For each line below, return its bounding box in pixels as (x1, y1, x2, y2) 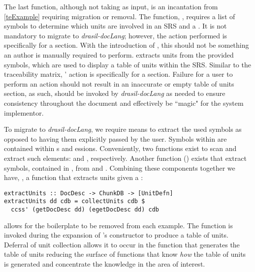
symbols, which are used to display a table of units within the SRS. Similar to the (4, 59, 251, 69)
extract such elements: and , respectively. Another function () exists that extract (4, 152, 247, 163)
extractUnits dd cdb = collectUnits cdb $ (4, 198, 145, 205)
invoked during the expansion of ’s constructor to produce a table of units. (4, 230, 228, 240)
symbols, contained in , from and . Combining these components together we (4, 162, 235, 173)
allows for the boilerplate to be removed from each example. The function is (4, 220, 233, 230)
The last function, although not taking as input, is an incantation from (4, 1, 218, 11)
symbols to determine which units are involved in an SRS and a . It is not (4, 21, 227, 31)
